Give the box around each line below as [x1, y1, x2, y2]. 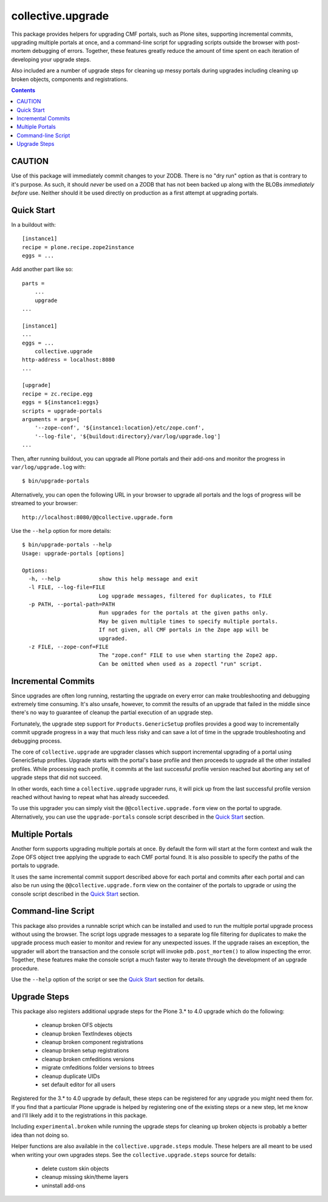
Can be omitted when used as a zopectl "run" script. [98, 660, 262, 667]
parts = [22, 280, 45, 287]
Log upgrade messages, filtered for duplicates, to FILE [98, 592, 272, 599]
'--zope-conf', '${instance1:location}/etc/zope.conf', [34, 424, 205, 431]
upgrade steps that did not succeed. [11, 774, 103, 781]
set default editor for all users [41, 1080, 115, 1088]
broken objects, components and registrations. [11, 75, 129, 83]
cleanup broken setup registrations [41, 1047, 129, 1054]
